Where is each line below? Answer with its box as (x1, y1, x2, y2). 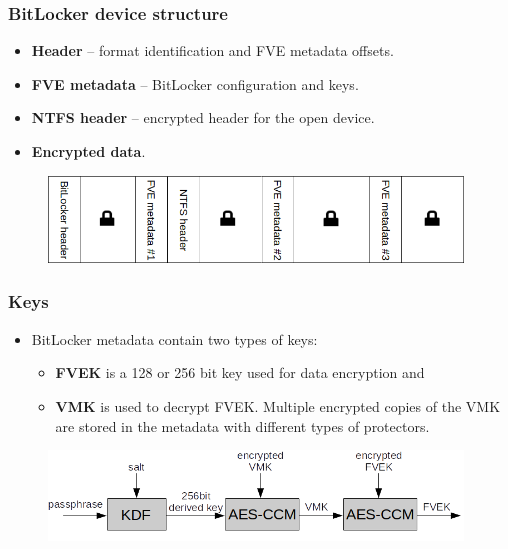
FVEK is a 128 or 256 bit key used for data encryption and (55, 362, 425, 383)
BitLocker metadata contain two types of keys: (31, 328, 318, 349)
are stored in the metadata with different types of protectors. (55, 415, 430, 436)
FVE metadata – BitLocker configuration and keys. (31, 73, 359, 94)
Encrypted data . (31, 141, 146, 161)
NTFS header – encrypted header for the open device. (31, 107, 375, 128)
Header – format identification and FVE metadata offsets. (31, 40, 394, 61)
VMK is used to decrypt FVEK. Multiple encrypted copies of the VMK (55, 395, 501, 416)
